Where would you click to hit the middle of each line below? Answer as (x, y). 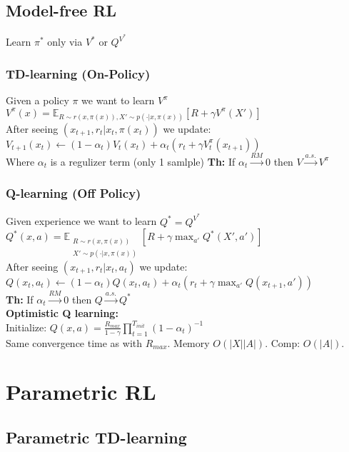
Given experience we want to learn (81, 221)
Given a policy (37, 100)
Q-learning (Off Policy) (74, 193)
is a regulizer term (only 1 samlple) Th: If (143, 161)
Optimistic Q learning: (62, 313)
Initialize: (26, 327)
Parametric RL (81, 392)
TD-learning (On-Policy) (78, 73)
